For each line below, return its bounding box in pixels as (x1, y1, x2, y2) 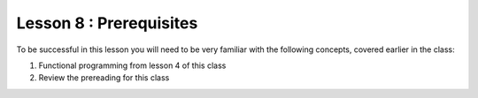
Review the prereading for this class (38, 72, 170, 83)
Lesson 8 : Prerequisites (16, 13, 198, 33)
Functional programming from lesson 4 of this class (38, 60, 227, 71)
